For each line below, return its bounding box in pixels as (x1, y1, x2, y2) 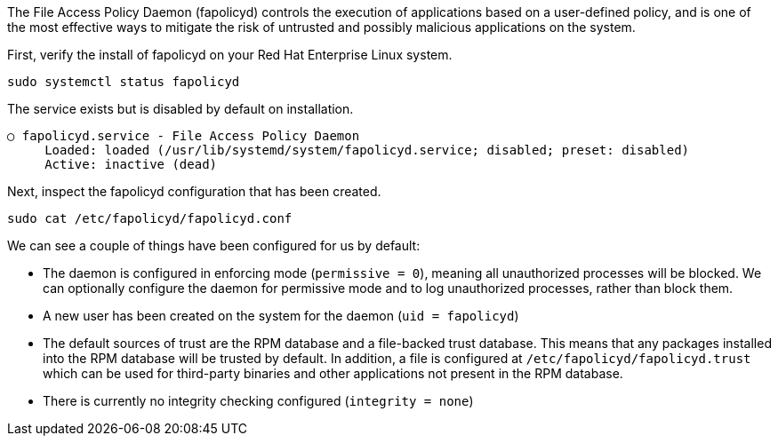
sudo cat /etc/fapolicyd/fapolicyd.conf (7, 211, 293, 225)
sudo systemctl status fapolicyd (7, 75, 240, 89)
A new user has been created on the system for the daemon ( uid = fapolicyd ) (43, 308, 519, 323)
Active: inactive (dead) (44, 157, 218, 171)
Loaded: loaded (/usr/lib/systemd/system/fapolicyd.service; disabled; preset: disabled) (44, 143, 690, 157)
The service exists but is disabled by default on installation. (7, 101, 354, 116)
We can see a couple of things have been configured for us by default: (7, 238, 421, 253)
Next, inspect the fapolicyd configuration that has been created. (7, 184, 381, 199)
